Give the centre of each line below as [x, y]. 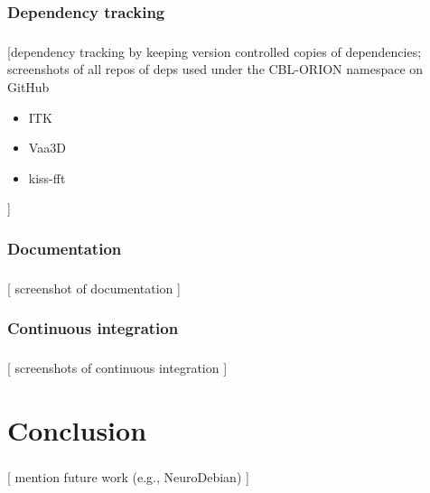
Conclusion [77, 429]
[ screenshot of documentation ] [94, 288]
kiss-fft [47, 177]
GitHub [28, 86]
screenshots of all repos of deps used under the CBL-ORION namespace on [215, 69]
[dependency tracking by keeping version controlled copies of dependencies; [215, 51]
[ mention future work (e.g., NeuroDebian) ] [128, 476]
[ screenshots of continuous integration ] [117, 368]
